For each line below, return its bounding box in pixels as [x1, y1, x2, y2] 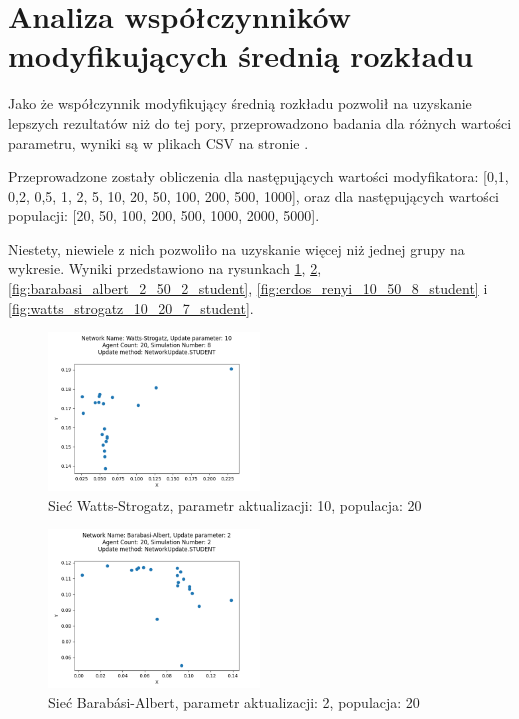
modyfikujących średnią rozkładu [8, 35, 474, 76]
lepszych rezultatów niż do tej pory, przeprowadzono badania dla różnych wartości [8, 112, 512, 133]
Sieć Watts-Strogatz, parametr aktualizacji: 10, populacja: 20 [48, 494, 422, 515]
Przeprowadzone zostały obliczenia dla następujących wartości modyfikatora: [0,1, [8, 166, 509, 187]
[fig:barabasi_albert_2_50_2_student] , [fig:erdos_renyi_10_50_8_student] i [8, 278, 488, 299]
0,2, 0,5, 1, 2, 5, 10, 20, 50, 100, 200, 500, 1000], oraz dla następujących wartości [8, 185, 499, 206]
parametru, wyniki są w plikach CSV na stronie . [8, 132, 309, 153]
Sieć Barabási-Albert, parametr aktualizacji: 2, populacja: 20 [48, 692, 420, 713]
